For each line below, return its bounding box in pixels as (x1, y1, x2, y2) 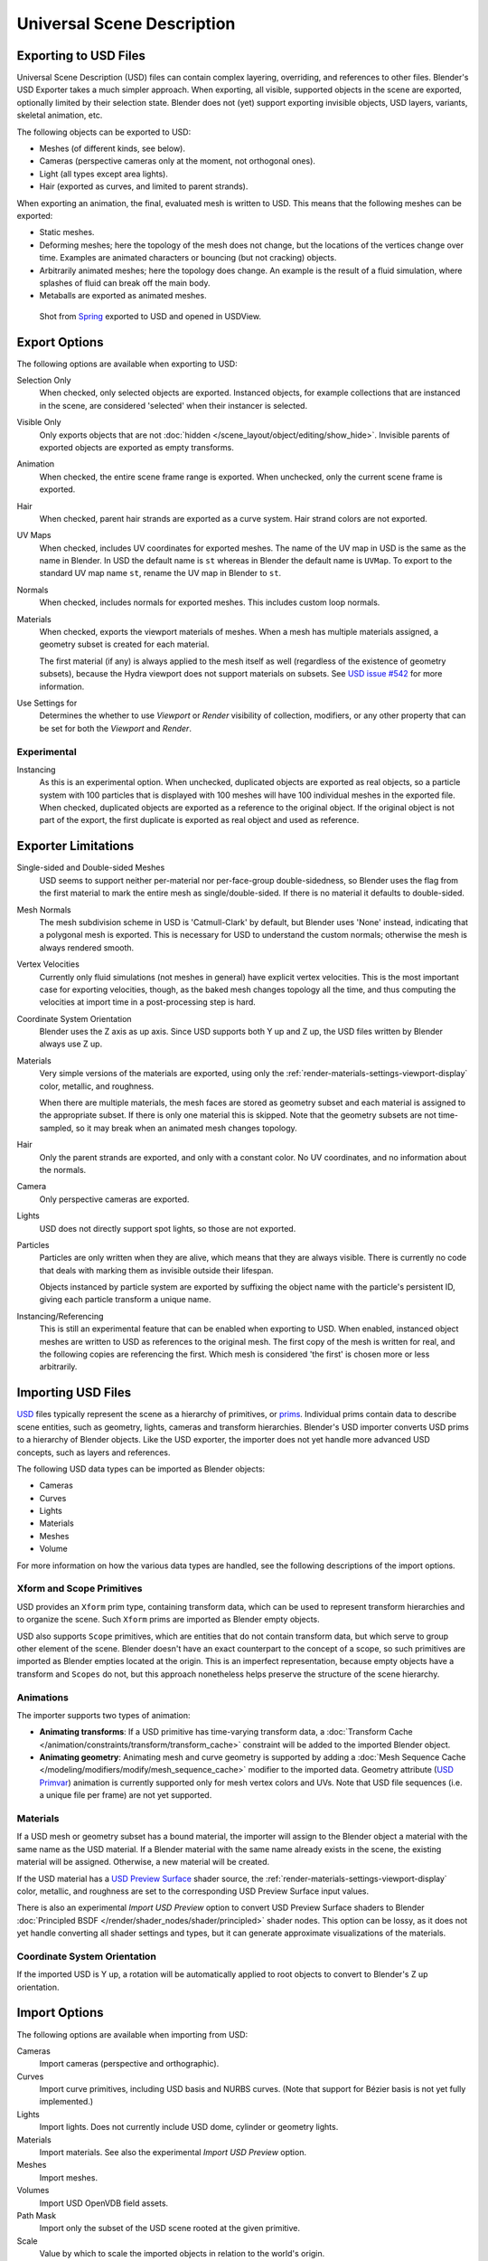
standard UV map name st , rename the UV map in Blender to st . (39, 568, 282, 579)
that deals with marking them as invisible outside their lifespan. (39, 1264, 274, 1275)
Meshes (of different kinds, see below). (39, 143, 185, 154)
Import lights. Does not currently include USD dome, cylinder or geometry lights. (39, 2122, 339, 2133)
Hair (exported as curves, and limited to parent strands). (39, 181, 249, 192)
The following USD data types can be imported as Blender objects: (16, 1463, 266, 1474)
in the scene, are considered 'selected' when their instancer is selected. (39, 400, 307, 411)
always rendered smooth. (39, 941, 135, 953)
